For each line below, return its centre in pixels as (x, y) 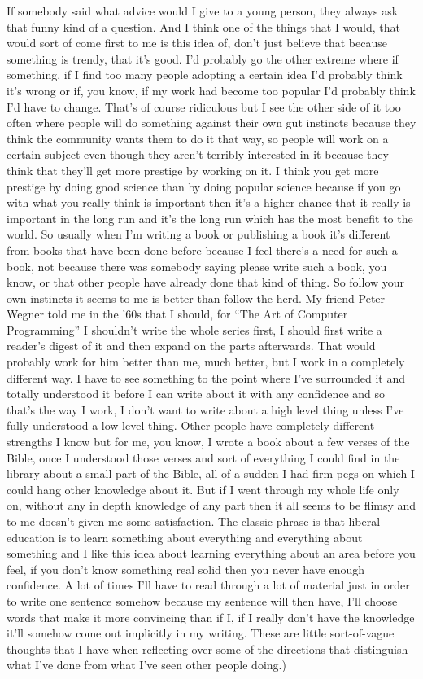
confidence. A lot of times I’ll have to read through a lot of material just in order (208, 585)
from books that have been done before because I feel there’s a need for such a (202, 250)
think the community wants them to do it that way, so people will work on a (198, 138)
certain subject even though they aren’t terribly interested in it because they (198, 154)
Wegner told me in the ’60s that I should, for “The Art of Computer (177, 314)
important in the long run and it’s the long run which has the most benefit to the (210, 218)
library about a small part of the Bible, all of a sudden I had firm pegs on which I (211, 473)
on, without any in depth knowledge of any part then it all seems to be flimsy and (211, 505)
